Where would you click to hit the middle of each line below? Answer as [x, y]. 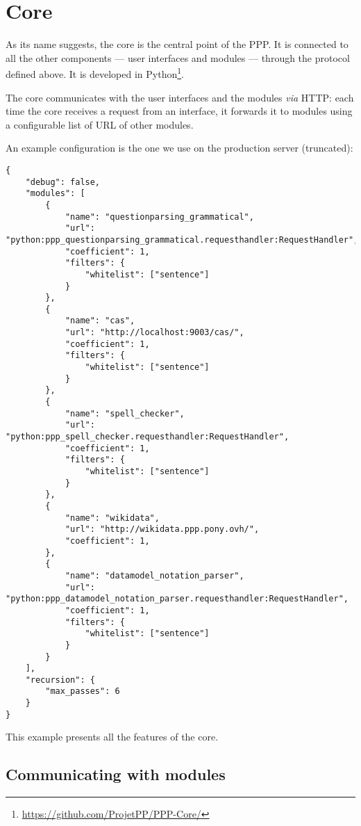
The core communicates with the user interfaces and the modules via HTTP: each [180, 97]
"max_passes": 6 [83, 691]
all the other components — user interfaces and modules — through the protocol [178, 57]
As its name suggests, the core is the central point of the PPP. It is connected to [177, 44]
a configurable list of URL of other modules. [100, 124]
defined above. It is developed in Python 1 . [95, 73]
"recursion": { [60, 680]
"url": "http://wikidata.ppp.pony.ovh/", [162, 529]
